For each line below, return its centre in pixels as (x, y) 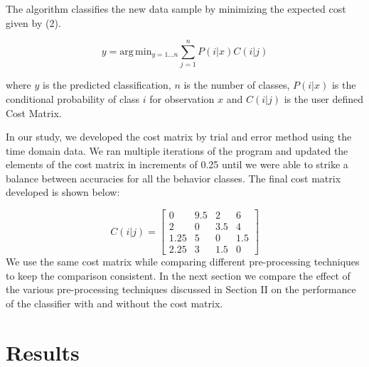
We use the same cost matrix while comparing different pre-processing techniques (183, 262)
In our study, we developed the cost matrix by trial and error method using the (179, 137)
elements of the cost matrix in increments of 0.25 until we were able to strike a (177, 164)
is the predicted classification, (107, 85)
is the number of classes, (237, 85)
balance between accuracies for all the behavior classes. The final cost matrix (173, 178)
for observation (182, 98)
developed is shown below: (63, 192)
